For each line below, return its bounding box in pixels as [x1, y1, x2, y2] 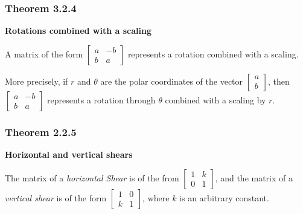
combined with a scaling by [165, 93, 266, 106]
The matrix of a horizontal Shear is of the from [5, 171, 179, 184]
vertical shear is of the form [5, 191, 107, 204]
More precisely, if [5, 74, 68, 87]
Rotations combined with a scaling [5, 24, 151, 37]
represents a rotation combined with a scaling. [127, 47, 299, 60]
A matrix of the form [5, 47, 83, 60]
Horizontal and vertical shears [5, 148, 133, 161]
